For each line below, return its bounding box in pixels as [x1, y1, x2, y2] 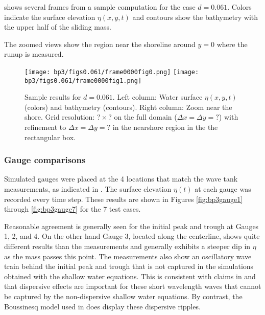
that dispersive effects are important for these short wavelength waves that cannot [4, 281, 261, 291]
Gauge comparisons [4, 153, 86, 166]
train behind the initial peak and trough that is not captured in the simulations [4, 261, 254, 272]
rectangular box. [25, 131, 76, 142]
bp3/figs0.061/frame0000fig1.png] [25, 77, 142, 84]
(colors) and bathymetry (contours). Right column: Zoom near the [25, 101, 232, 112]
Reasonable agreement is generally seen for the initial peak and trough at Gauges [4, 220, 259, 231]
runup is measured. [4, 49, 64, 59]
